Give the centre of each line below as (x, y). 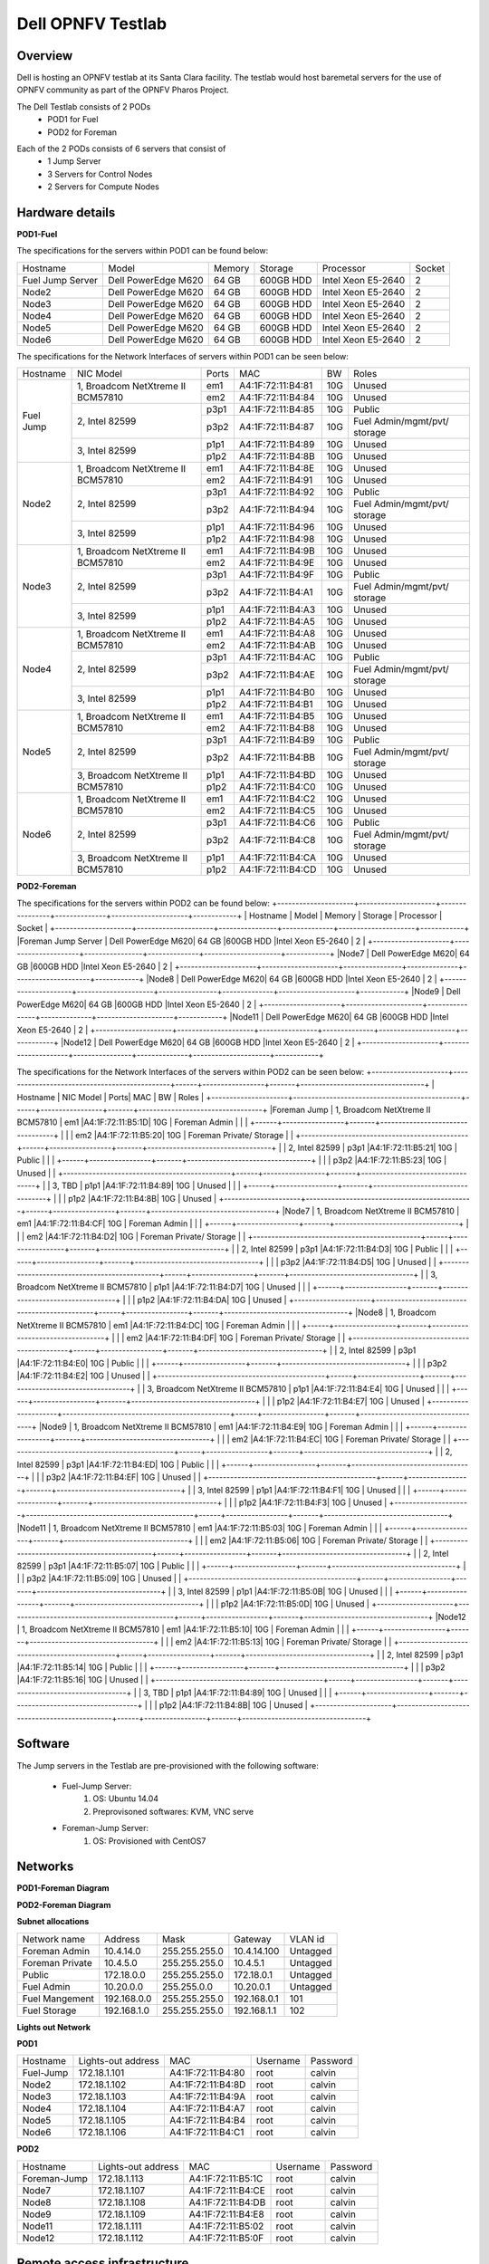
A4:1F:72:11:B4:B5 (277, 716)
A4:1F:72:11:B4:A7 (207, 2108)
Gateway (253, 1939)
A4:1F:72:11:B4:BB (277, 758)
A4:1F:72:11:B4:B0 (277, 693)
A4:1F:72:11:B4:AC (278, 657)
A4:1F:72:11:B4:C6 (277, 822)
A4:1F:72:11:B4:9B (277, 551)
